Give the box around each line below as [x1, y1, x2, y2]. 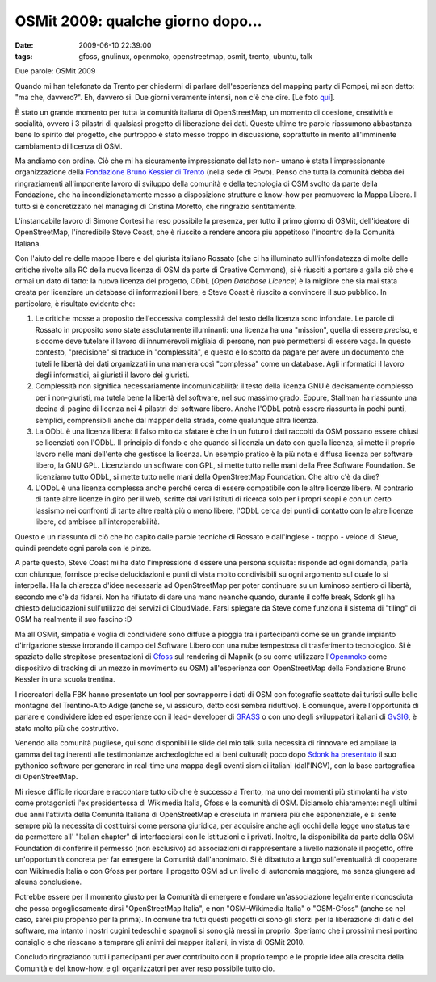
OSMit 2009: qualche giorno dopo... [15, 12, 262, 30]
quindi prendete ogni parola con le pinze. [15, 543, 152, 552]
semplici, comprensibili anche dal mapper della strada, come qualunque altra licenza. [35, 415, 319, 425]
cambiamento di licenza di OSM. [15, 141, 123, 151]
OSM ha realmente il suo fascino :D [15, 615, 132, 624]
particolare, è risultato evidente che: [15, 299, 136, 308]
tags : [15, 51, 33, 61]
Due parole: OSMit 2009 [15, 66, 96, 76]
